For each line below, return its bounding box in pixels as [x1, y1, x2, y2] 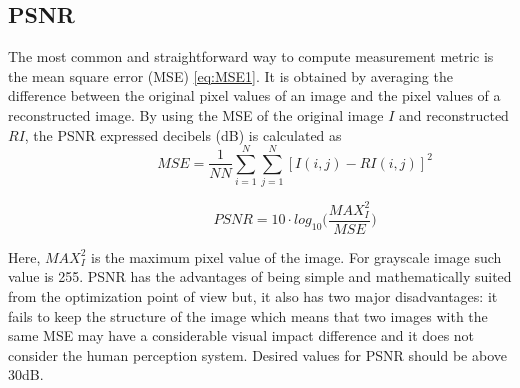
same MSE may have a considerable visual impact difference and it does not [8, 325, 475, 346]
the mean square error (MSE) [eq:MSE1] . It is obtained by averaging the [8, 65, 453, 86]
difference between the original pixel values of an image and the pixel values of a [8, 85, 501, 106]
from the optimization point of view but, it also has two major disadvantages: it [8, 286, 498, 307]
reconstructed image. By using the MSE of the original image [8, 104, 384, 125]
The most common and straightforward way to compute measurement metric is [8, 46, 494, 67]
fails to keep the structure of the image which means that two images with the [8, 305, 488, 326]
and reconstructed [399, 104, 509, 125]
